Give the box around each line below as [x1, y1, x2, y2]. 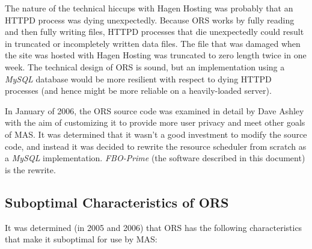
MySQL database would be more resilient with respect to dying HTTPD [5, 72, 272, 85]
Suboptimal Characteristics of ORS [5, 192, 229, 211]
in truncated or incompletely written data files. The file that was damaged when [5, 37, 301, 49]
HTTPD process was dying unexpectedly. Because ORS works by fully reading [5, 13, 295, 26]
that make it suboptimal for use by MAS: [5, 233, 158, 245]
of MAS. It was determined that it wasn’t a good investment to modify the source [5, 128, 307, 140]
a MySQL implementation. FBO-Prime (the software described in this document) [5, 152, 305, 164]
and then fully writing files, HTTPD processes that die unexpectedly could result [5, 25, 304, 38]
